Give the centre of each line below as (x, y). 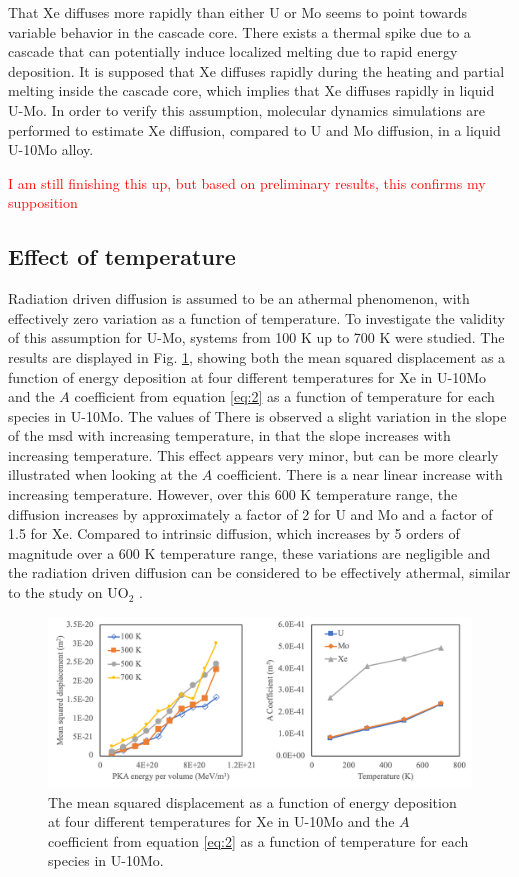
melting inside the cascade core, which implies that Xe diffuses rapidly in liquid (251, 90)
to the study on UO (68, 592)
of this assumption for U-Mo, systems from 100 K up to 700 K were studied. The (256, 337)
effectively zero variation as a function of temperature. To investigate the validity (256, 317)
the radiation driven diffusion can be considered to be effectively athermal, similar (259, 572)
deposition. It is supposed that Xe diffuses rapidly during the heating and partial (256, 70)
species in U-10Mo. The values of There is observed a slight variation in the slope (257, 415)
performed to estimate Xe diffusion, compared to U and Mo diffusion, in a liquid (254, 129)
